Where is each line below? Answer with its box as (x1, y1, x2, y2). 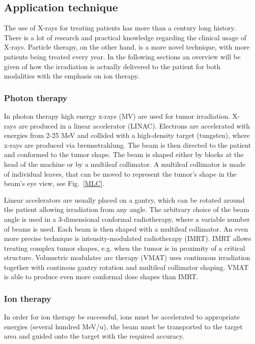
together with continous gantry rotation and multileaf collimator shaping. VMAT (4, 262, 249, 272)
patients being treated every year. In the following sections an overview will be (4, 51, 241, 61)
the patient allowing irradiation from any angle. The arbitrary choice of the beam (4, 204, 250, 214)
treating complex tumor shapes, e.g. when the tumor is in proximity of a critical (4, 242, 245, 253)
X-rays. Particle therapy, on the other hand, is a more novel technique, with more (4, 42, 250, 52)
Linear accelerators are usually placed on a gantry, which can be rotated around (4, 194, 245, 205)
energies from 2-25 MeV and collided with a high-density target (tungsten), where (4, 130, 250, 140)
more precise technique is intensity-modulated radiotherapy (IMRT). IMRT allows (4, 233, 251, 243)
